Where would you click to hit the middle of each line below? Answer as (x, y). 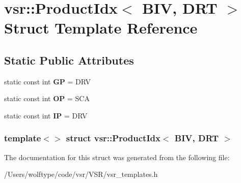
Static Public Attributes (69, 60)
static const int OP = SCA (47, 98)
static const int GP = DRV (48, 81)
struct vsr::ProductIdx (113, 138)
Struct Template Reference (101, 28)
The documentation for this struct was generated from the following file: (117, 157)
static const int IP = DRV (46, 115)
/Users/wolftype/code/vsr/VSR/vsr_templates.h (81, 174)
